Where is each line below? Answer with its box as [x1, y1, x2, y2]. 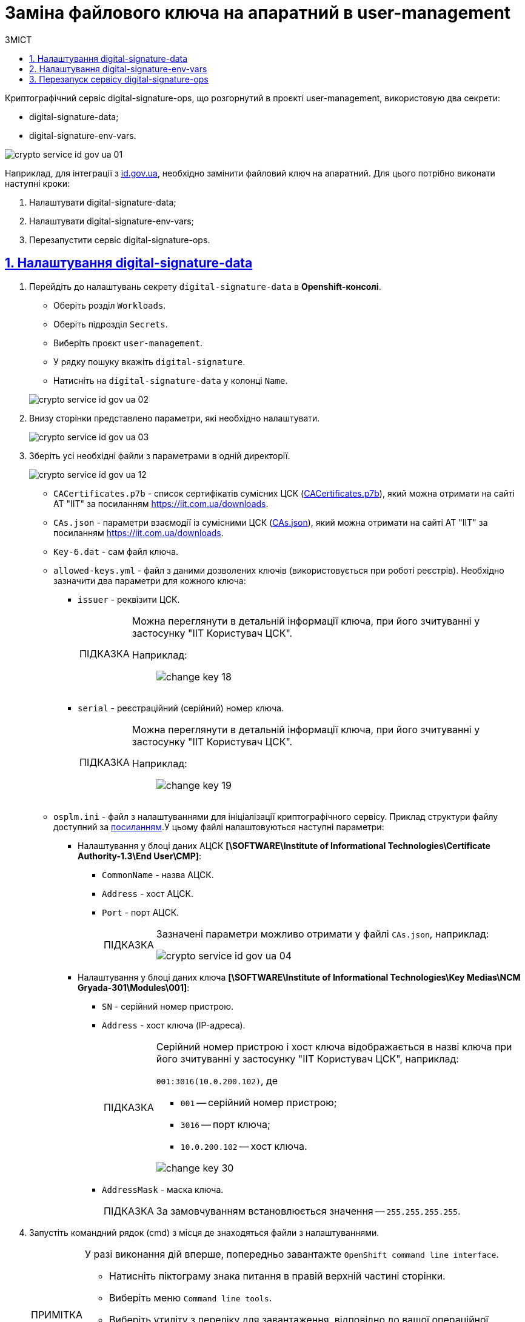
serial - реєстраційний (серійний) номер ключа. [78, 702, 284, 713]
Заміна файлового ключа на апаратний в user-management [5, 2, 511, 23]
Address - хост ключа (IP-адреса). [102, 1019, 246, 1030]
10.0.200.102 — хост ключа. [180, 1139, 307, 1152]
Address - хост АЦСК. [102, 888, 193, 899]
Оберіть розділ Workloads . [53, 300, 166, 310]
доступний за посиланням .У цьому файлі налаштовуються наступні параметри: [53, 821, 384, 832]
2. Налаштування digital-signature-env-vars [29, 63, 207, 74]
